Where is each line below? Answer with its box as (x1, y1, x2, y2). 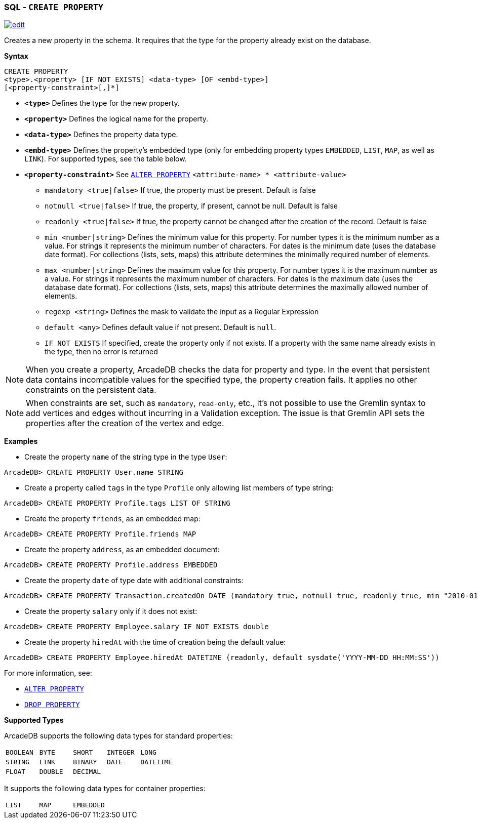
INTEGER (106, 749, 135, 757)
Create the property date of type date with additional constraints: (24, 576, 244, 585)
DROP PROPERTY (24, 701, 80, 709)
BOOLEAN (6, 749, 33, 757)
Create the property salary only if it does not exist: (24, 607, 197, 616)
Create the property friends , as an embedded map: (24, 514, 201, 523)
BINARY (73, 758, 97, 766)
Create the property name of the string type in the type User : (24, 452, 227, 462)
